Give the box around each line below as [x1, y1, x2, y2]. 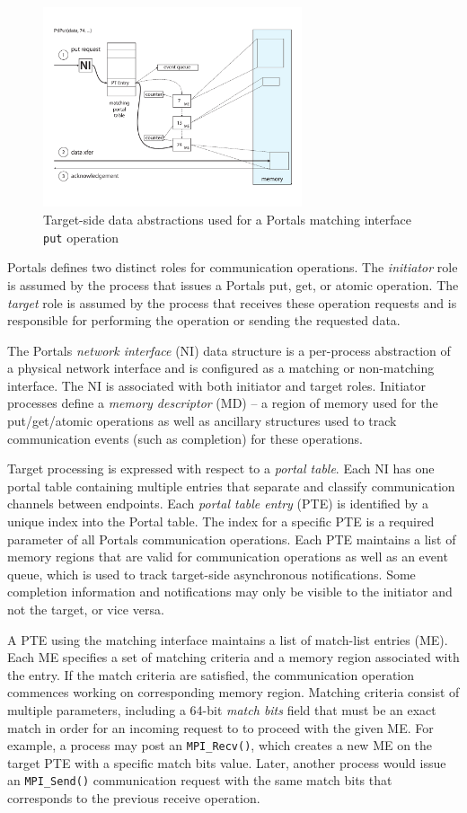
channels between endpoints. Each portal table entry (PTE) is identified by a [7, 494, 428, 513]
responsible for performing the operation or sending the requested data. [7, 311, 401, 330]
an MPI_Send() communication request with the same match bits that [7, 771, 392, 790]
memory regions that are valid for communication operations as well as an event [7, 547, 448, 566]
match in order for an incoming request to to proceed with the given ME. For [7, 718, 434, 737]
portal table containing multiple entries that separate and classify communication [7, 476, 455, 495]
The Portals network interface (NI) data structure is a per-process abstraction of [7, 340, 451, 359]
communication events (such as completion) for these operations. [7, 429, 363, 447]
